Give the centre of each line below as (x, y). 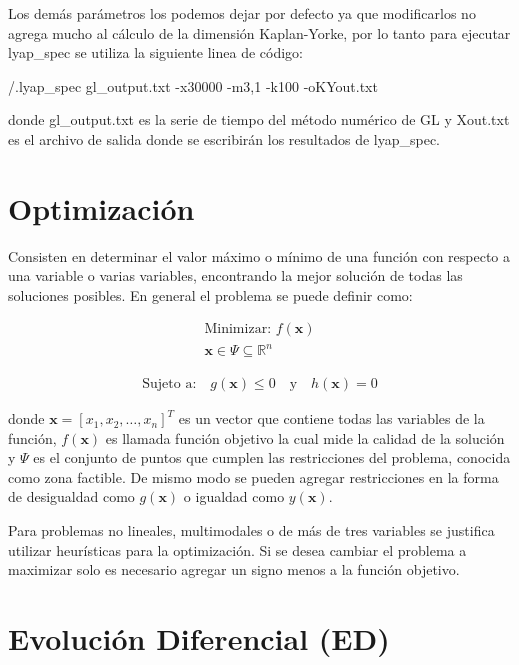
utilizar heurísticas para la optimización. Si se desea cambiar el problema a (237, 549)
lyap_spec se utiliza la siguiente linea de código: (155, 52)
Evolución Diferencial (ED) (199, 638)
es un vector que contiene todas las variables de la (331, 418)
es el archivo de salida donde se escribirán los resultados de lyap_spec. (224, 138)
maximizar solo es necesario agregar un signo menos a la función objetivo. (234, 569)
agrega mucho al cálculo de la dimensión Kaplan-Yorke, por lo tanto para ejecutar (259, 32)
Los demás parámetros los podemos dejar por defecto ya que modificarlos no (242, 13)
